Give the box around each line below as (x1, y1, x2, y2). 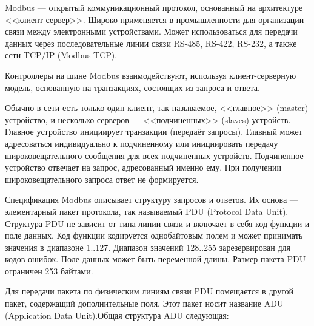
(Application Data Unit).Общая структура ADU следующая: (5, 308, 229, 321)
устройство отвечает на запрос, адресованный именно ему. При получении (5, 161, 282, 174)
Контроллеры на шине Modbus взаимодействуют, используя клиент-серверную (5, 69, 296, 81)
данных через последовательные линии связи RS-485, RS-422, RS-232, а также (5, 36, 297, 49)
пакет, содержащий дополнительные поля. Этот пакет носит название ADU (5, 297, 284, 310)
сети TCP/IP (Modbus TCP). (5, 49, 118, 61)
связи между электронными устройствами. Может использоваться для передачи (5, 25, 298, 38)
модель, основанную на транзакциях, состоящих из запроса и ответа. (5, 81, 260, 93)
